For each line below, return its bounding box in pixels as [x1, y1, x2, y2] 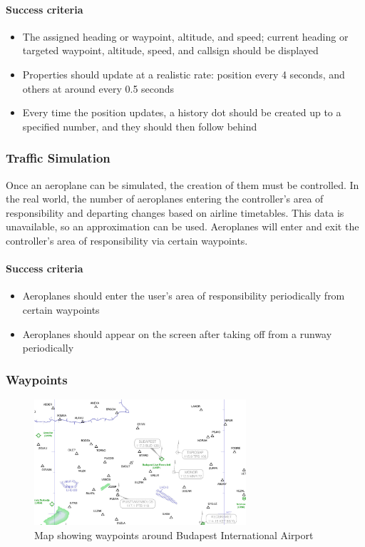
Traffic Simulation [6, 149, 110, 167]
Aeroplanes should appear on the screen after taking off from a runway [22, 326, 332, 341]
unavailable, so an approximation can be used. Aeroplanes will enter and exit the [6, 219, 359, 234]
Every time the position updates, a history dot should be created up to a [22, 105, 341, 120]
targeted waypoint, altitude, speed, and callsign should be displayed [22, 43, 319, 58]
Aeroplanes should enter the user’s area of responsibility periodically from [22, 288, 345, 303]
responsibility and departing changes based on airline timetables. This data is [6, 205, 344, 220]
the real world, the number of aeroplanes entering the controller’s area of [6, 191, 324, 206]
